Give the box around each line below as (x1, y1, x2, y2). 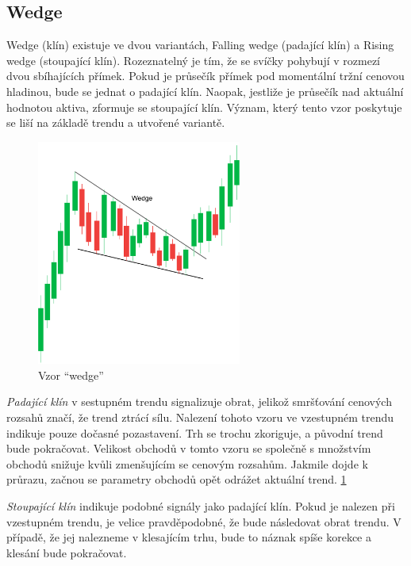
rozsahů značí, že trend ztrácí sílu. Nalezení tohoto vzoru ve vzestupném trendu (6, 408, 394, 425)
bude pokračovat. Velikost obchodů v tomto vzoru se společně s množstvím (6, 440, 371, 457)
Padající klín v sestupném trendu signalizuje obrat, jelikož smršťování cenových (6, 393, 392, 410)
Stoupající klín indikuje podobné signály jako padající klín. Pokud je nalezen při (6, 497, 395, 514)
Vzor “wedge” (38, 366, 104, 383)
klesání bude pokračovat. (6, 544, 127, 560)
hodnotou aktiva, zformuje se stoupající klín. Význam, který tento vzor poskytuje (6, 98, 402, 115)
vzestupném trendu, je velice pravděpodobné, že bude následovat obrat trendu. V (6, 513, 401, 530)
